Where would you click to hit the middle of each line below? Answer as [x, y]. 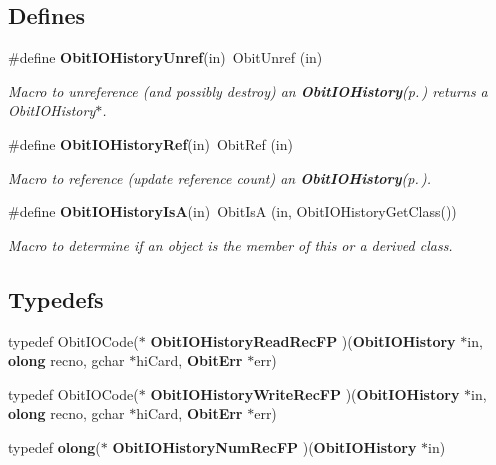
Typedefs [56, 298]
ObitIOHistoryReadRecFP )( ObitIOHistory [303, 340]
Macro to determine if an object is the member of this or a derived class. [230, 244]
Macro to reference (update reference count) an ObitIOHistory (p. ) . [220, 177]
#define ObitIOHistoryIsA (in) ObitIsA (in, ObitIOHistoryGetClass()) [232, 211]
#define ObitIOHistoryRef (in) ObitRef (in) [150, 143]
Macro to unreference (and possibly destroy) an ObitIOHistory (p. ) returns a [248, 90]
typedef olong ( [54, 446]
